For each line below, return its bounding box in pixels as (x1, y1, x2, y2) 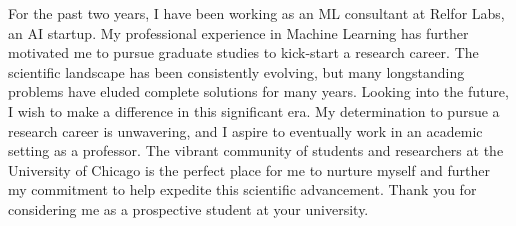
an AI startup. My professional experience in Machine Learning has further (8, 22, 469, 43)
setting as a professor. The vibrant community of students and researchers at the (8, 140, 504, 161)
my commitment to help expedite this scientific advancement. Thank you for (8, 179, 477, 200)
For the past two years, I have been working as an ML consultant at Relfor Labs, (8, 3, 505, 23)
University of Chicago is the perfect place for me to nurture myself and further (8, 159, 490, 180)
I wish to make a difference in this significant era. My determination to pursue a (8, 100, 500, 121)
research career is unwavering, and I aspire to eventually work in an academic (8, 120, 483, 141)
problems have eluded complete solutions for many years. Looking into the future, (8, 81, 509, 102)
